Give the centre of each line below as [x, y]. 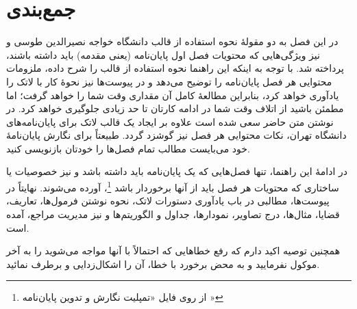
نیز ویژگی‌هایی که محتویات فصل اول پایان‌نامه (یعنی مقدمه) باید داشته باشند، [163, 54]
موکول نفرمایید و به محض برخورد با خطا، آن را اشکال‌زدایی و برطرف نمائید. [163, 264]
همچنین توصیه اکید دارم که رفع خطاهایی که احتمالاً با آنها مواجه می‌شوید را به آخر [173, 251]
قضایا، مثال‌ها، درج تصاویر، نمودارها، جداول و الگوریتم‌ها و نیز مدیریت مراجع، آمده [173, 214]
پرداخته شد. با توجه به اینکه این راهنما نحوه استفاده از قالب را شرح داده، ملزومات [175, 68]
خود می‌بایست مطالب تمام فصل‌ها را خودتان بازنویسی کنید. [128, 148]
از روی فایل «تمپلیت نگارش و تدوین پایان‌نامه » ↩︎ [123, 297]
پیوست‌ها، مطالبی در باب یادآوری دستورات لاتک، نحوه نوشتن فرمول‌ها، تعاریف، [168, 201]
